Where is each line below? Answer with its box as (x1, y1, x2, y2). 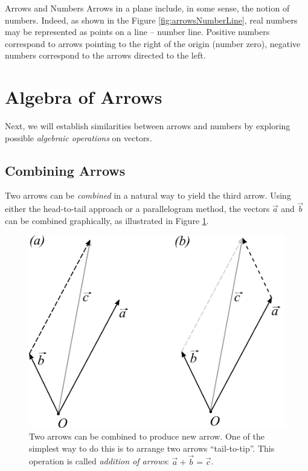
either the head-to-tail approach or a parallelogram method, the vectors (5, 202, 270, 215)
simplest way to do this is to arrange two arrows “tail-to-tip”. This (29, 441, 275, 454)
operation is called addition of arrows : (29, 455, 169, 467)
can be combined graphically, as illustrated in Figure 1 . (5, 214, 209, 226)
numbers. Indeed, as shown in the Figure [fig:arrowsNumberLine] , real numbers (5, 13, 298, 26)
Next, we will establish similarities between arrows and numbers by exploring (5, 120, 290, 132)
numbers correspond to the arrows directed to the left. (5, 49, 206, 62)
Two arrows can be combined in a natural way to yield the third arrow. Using (5, 189, 291, 202)
